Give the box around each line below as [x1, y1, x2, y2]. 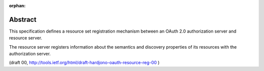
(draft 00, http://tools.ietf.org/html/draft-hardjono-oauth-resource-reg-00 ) [9, 60, 160, 66]
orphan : [9, 3, 26, 8]
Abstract [9, 15, 37, 24]
